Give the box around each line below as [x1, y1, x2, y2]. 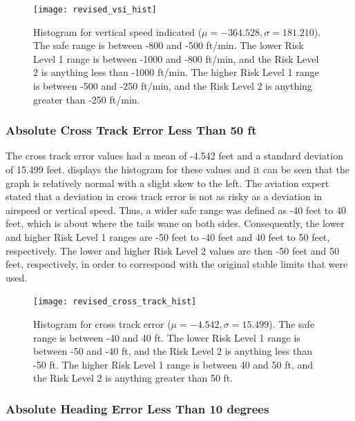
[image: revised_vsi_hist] [33, 5, 157, 14]
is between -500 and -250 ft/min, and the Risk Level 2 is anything [33, 79, 312, 93]
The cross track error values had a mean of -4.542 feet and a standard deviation [6, 148, 343, 163]
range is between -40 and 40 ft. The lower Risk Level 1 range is [33, 330, 300, 344]
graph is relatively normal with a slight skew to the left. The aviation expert [6, 175, 329, 190]
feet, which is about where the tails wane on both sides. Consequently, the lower [6, 216, 345, 231]
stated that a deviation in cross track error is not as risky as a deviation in [6, 189, 323, 204]
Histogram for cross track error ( [33, 317, 171, 331]
